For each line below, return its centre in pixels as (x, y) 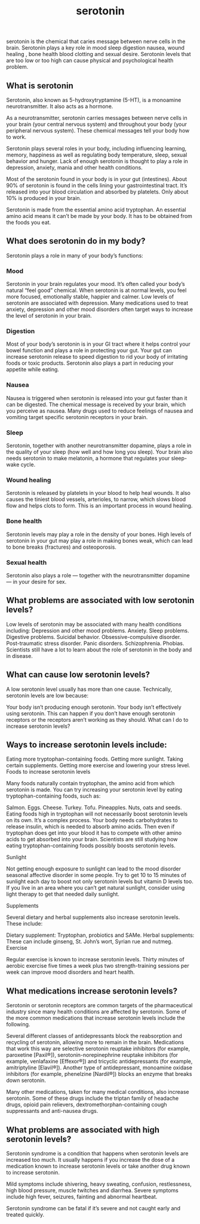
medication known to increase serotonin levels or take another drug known (98, 1166)
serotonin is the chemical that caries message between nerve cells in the (96, 41)
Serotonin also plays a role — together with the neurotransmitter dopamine (98, 575)
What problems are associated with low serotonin (100, 600)
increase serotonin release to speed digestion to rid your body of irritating (97, 357)
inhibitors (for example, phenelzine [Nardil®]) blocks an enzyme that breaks (99, 1074)
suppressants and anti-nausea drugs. (52, 1111)
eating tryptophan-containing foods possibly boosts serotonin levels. (91, 845)
